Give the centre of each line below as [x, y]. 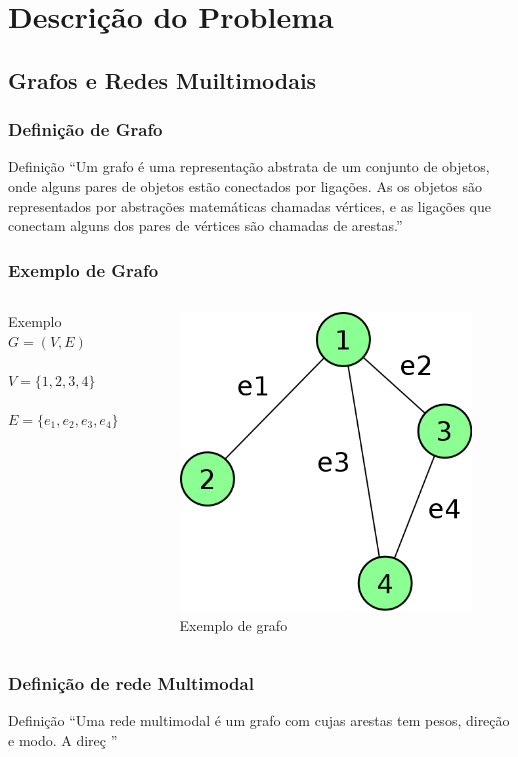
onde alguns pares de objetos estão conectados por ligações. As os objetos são [245, 185]
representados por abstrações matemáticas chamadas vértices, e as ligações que [250, 205]
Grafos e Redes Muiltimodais [162, 79]
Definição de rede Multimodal [131, 683]
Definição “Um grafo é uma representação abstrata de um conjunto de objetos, [249, 166]
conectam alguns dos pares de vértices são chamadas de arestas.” [205, 225]
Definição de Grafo [85, 129]
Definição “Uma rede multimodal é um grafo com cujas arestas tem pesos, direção [259, 720]
